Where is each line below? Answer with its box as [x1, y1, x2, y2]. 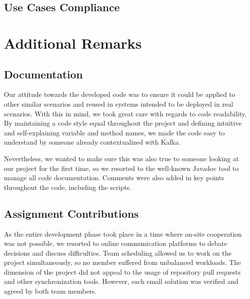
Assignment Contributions [4, 206, 139, 221]
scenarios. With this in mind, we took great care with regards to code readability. [4, 108, 247, 118]
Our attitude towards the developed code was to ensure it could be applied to [4, 89, 235, 99]
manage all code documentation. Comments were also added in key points [4, 172, 224, 183]
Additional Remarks [4, 33, 142, 53]
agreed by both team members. [4, 286, 97, 296]
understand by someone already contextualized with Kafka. [4, 137, 181, 147]
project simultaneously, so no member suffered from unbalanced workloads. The [4, 257, 241, 267]
